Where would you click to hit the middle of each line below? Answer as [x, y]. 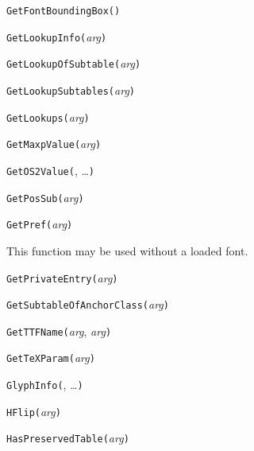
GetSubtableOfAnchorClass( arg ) [88, 304]
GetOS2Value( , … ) [51, 170]
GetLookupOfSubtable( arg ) [74, 63]
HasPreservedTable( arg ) [68, 438]
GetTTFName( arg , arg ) [59, 330]
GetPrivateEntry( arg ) [62, 277]
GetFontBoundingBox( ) [63, 11]
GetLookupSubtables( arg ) [71, 89]
